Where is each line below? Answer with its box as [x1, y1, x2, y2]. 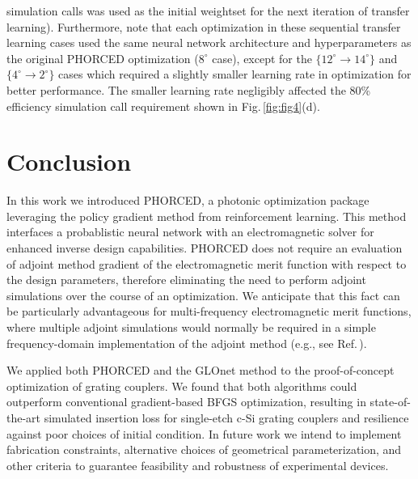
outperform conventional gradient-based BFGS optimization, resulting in [6, 393, 366, 410]
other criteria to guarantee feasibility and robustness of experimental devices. [6, 456, 389, 473]
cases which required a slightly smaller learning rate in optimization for [58, 66, 412, 83]
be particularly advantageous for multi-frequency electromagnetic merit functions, [6, 303, 412, 320]
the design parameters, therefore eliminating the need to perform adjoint [6, 271, 366, 288]
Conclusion [6, 145, 132, 178]
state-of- [369, 393, 411, 410]
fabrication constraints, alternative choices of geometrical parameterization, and [6, 441, 402, 458]
